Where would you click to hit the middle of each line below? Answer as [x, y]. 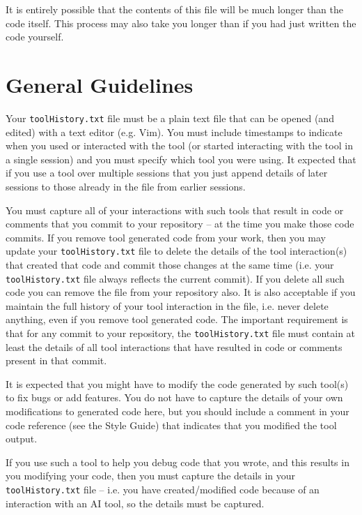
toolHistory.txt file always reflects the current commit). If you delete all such [175, 278]
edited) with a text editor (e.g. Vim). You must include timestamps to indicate [174, 132]
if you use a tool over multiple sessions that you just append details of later [167, 173]
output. [22, 439]
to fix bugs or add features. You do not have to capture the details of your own [174, 397]
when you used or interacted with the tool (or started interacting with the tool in [179, 145]
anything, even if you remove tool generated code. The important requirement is [177, 319]
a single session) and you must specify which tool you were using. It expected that [181, 159]
